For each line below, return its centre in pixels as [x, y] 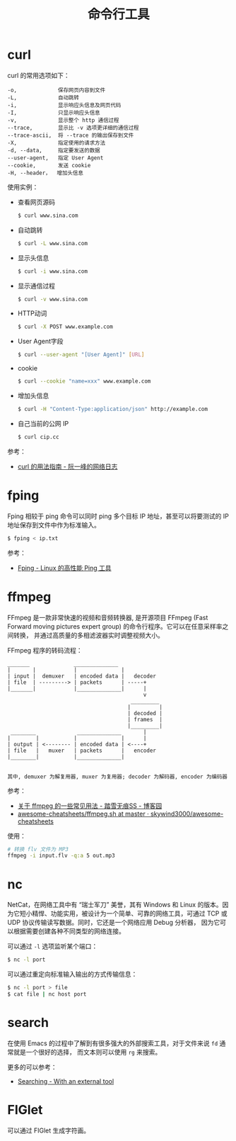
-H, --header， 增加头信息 [45, 173]
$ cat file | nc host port [47, 994]
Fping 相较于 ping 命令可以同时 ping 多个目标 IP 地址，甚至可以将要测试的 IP [118, 516]
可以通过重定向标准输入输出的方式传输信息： [72, 974]
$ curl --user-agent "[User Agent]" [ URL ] [81, 355]
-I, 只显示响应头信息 [54, 113]
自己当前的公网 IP [43, 423]
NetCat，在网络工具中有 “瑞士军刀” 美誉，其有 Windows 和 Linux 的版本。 [115, 905]
